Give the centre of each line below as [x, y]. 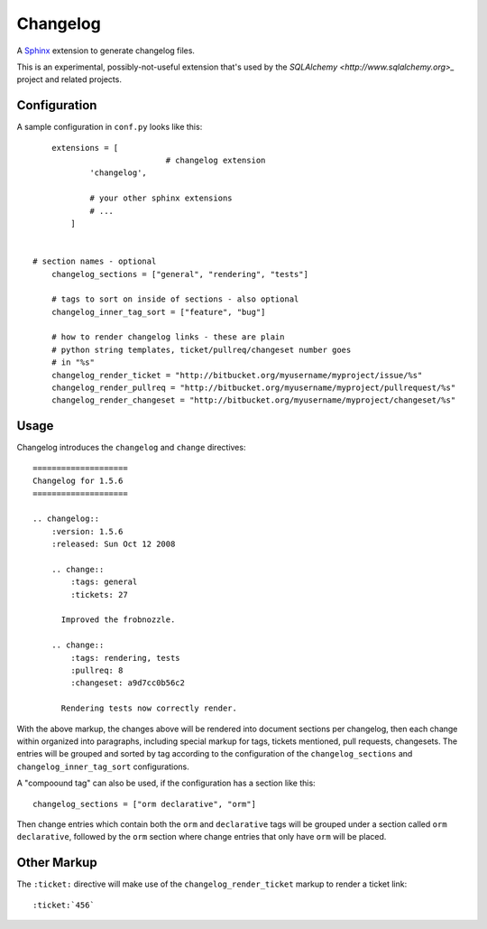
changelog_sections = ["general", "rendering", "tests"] [179, 274]
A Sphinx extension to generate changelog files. [106, 51]
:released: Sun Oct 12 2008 [113, 544]
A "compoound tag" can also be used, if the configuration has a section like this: [166, 783]
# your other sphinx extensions [161, 198]
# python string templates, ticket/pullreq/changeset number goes [201, 349]
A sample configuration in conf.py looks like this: [110, 127]
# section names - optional [95, 261]
